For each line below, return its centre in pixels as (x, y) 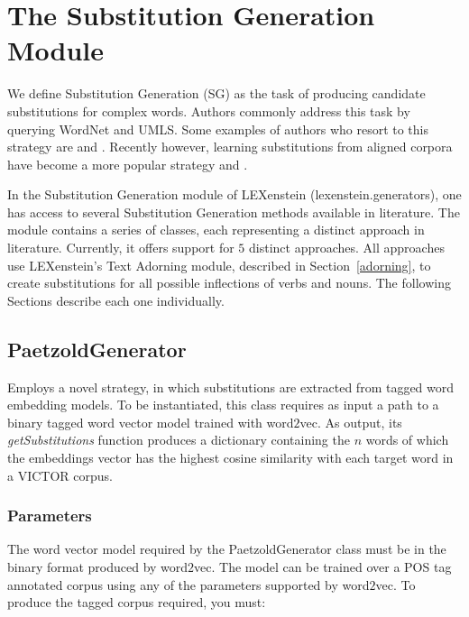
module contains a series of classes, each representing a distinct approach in (216, 230)
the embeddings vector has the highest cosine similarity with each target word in (230, 458)
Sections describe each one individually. (116, 300)
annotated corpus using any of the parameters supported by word (189, 584)
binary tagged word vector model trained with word (151, 422)
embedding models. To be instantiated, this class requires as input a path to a (223, 405)
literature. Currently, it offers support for (121, 248)
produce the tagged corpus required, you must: (137, 602)
